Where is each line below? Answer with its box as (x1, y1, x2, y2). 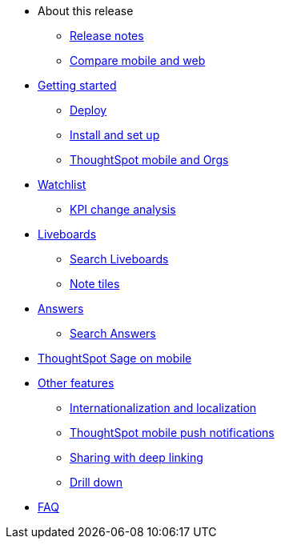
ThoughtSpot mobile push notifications (70, 426, 275, 439)
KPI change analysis (70, 202, 176, 216)
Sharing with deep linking (70, 451, 203, 464)
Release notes (70, 29, 144, 42)
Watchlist (38, 178, 86, 191)
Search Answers (70, 327, 156, 340)
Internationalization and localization (70, 401, 257, 415)
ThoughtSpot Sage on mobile (38, 351, 192, 365)
